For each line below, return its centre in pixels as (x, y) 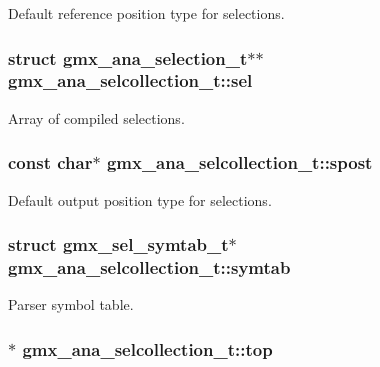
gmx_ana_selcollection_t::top (147, 348)
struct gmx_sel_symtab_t (118, 244)
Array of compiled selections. (96, 117)
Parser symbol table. (71, 304)
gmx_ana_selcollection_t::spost (239, 162)
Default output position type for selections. (140, 199)
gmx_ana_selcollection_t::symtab (149, 266)
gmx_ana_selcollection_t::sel (130, 80)
